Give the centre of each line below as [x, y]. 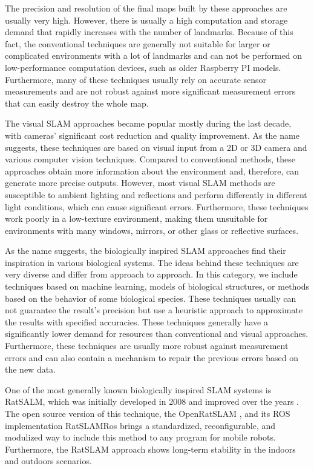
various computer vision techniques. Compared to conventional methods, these [150, 159]
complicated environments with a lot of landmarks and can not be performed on [154, 55]
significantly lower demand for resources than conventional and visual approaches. [157, 334]
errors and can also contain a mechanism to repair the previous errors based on [152, 357]
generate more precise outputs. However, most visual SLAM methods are [140, 183]
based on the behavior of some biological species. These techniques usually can [151, 298]
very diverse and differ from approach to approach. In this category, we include [151, 274]
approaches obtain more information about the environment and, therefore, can [152, 171]
